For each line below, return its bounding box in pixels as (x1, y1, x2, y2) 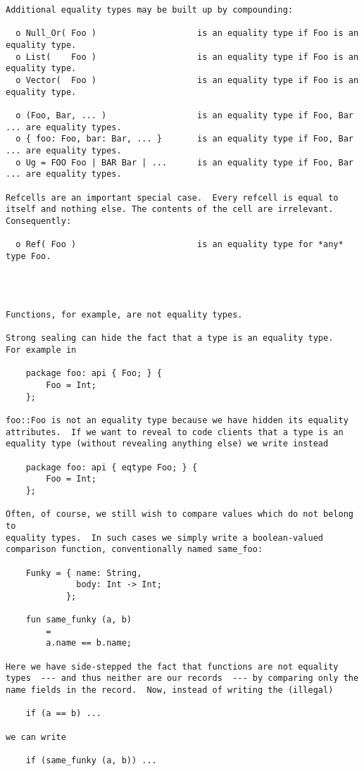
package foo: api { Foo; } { (25, 368, 162, 379)
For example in (6, 345, 77, 356)
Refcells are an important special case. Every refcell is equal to (6, 192, 339, 203)
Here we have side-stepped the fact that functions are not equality (6, 661, 339, 672)
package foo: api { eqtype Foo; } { (25, 462, 198, 472)
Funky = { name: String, (25, 568, 142, 578)
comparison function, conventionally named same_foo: (6, 544, 263, 555)
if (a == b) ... (25, 708, 102, 719)
